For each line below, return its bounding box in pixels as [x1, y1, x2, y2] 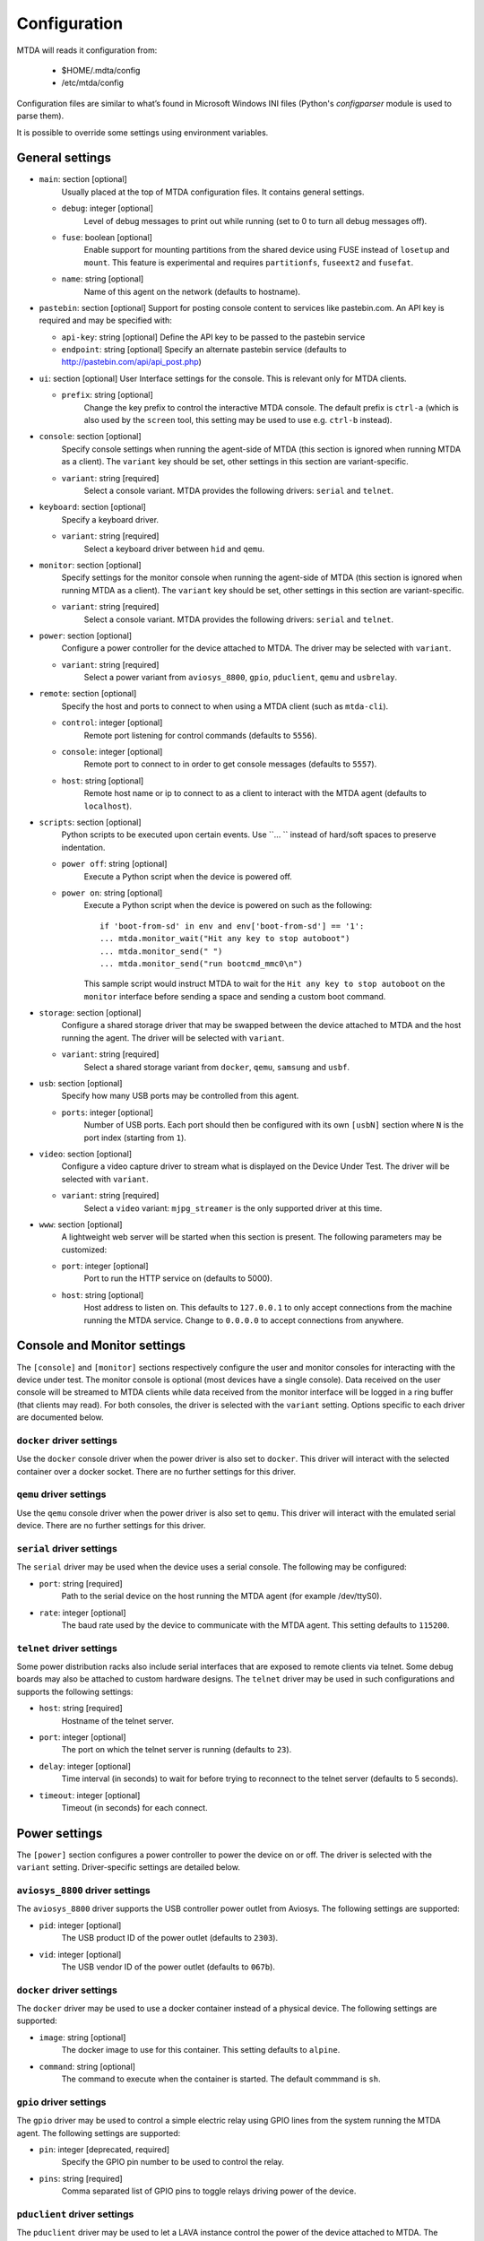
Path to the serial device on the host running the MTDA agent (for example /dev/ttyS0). [61, 1591, 383, 1602]
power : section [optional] [39, 630, 133, 641]
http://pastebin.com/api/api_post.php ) [61, 357, 202, 368]
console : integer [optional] [61, 747, 163, 757]
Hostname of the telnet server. [61, 1715, 174, 1726]
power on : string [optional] [61, 887, 163, 898]
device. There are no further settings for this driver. [16, 1520, 206, 1531]
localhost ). [83, 800, 132, 811]
